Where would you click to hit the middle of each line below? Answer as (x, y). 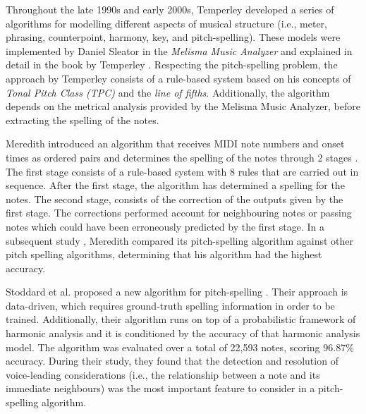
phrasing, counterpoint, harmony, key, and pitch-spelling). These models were (173, 37)
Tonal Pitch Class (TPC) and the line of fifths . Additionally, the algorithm (168, 92)
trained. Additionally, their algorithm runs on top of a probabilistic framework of (181, 319)
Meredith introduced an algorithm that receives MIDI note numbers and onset (175, 144)
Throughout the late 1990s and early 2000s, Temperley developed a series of (170, 9)
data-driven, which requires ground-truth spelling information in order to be (170, 305)
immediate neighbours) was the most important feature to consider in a (160, 388)
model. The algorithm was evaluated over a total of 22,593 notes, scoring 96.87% (180, 347)
